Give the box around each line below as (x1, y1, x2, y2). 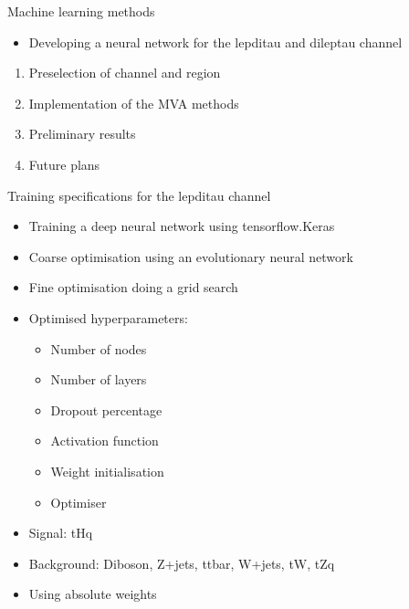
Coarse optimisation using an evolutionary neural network (28, 247, 353, 266)
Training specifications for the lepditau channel (7, 185, 271, 205)
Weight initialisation (50, 461, 164, 480)
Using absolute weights (28, 584, 157, 604)
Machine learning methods (7, 2, 155, 20)
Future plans (28, 154, 100, 173)
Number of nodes (50, 339, 147, 358)
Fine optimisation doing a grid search (28, 278, 238, 297)
